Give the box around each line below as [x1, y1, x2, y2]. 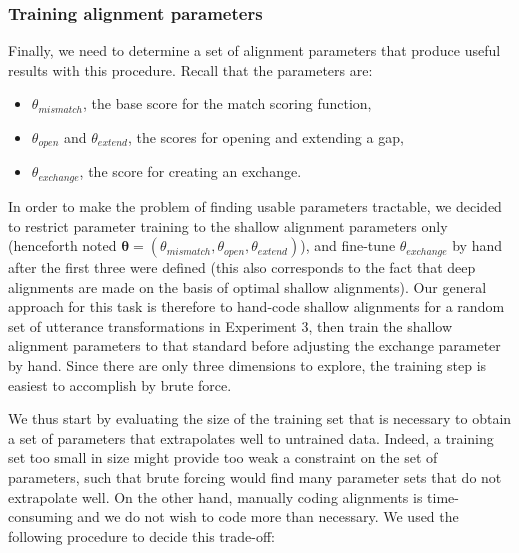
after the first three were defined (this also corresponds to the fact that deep [8, 257, 476, 278]
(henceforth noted [8, 235, 117, 256]
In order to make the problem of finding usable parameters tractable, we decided [8, 195, 502, 216]
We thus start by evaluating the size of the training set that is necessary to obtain [8, 408, 512, 429]
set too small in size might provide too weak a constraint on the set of [8, 447, 438, 468]
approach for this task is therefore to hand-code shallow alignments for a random [8, 296, 505, 317]
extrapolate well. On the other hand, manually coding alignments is [8, 486, 423, 507]
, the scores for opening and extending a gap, [127, 127, 404, 147]
